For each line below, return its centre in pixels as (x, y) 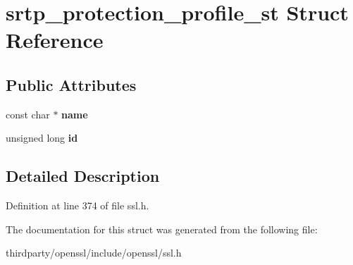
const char (28, 114)
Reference (55, 40)
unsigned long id (42, 138)
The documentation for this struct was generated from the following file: (162, 229)
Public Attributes (71, 84)
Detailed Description (83, 176)
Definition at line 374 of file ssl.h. (78, 205)
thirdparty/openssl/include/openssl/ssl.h (94, 253)
